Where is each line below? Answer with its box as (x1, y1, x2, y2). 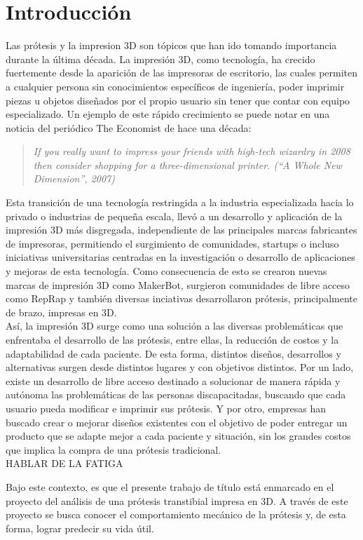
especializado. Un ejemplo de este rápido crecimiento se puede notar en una (6, 107, 330, 121)
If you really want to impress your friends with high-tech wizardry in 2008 (33, 144, 350, 158)
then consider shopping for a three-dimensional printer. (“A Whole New (33, 157, 342, 172)
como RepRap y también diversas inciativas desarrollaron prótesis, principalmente (6, 291, 357, 306)
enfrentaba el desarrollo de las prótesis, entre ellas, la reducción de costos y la (6, 332, 339, 346)
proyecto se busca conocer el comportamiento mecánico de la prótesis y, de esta (6, 507, 346, 522)
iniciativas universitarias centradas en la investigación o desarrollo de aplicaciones (6, 250, 355, 264)
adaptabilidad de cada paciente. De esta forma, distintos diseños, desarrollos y (6, 346, 341, 360)
